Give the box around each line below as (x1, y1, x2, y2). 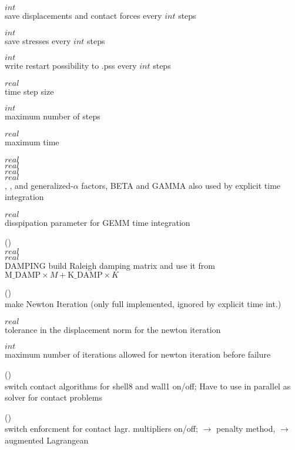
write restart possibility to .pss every (5, 59, 137, 72)
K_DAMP (68, 271, 103, 279)
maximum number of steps (5, 110, 100, 122)
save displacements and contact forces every (5, 9, 162, 21)
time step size (5, 85, 54, 97)
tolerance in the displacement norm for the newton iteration (5, 323, 221, 335)
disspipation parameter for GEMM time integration (5, 216, 190, 228)
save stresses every (5, 34, 71, 46)
